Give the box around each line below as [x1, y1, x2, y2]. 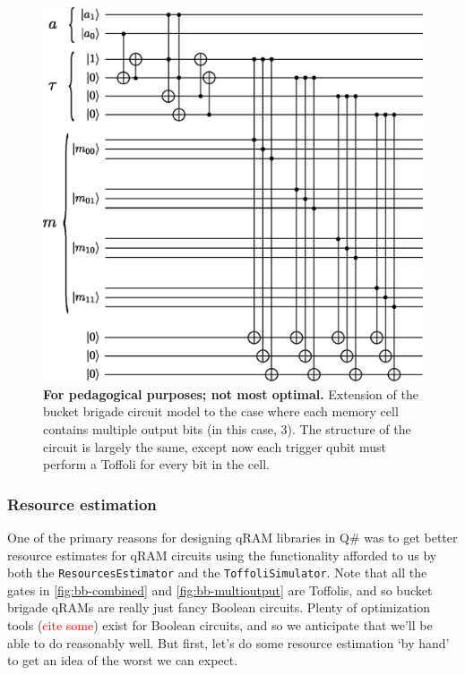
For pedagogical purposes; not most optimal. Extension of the [43, 384, 418, 403]
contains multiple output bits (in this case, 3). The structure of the [43, 419, 411, 438]
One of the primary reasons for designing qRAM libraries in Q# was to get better [7, 527, 458, 546]
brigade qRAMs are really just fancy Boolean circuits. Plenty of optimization [7, 598, 430, 617]
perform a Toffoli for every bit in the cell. [43, 455, 270, 474]
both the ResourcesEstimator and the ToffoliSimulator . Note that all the [7, 563, 427, 582]
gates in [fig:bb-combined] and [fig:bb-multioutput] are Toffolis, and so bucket [7, 580, 433, 599]
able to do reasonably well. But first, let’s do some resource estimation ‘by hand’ [7, 633, 450, 652]
